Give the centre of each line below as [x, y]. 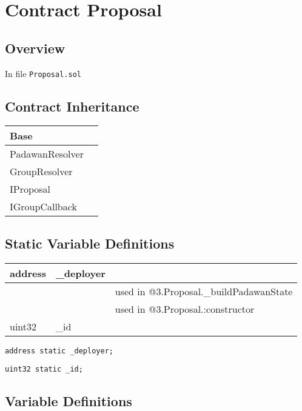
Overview [35, 48]
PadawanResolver [47, 154]
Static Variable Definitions [90, 243]
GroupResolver [41, 172]
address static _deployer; [59, 351]
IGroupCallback [43, 207]
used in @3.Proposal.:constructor [185, 309]
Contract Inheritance [72, 106]
